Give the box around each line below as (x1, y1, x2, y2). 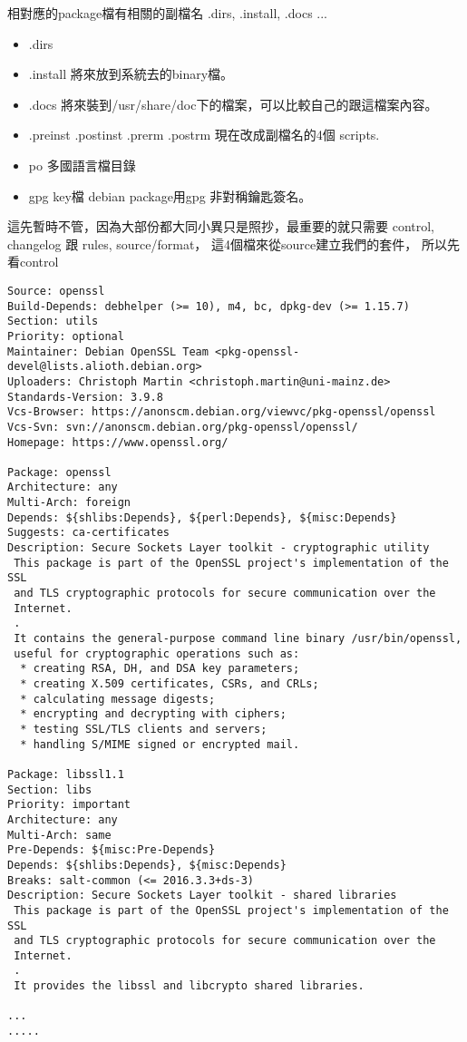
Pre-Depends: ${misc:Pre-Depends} (7, 843, 216, 857)
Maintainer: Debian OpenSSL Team (7, 345, 209, 358)
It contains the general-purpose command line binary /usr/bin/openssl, (14, 632, 462, 646)
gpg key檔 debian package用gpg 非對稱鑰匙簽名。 (28, 186, 312, 205)
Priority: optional (7, 329, 124, 343)
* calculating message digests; (20, 692, 216, 706)
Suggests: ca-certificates (7, 526, 170, 540)
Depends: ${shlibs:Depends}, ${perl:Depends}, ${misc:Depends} (7, 511, 397, 524)
